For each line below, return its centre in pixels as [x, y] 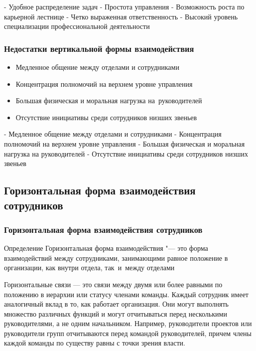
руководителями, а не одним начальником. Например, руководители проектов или [128, 323]
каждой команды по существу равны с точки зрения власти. [95, 343]
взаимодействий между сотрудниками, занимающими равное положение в [116, 258]
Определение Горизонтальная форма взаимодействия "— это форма [106, 248]
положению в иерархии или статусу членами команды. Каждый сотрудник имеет [126, 294]
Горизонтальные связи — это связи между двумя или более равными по [113, 284]
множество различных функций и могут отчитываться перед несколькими [116, 313]
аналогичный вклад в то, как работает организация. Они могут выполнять [116, 304]
